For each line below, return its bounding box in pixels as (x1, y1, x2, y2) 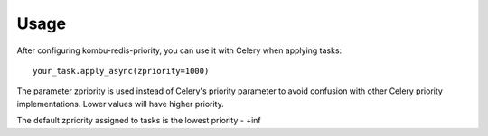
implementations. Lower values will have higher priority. (16, 98, 225, 109)
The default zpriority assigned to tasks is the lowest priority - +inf (16, 115, 261, 126)
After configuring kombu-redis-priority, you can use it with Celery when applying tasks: (16, 45, 343, 56)
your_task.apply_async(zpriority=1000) (33, 66, 210, 76)
